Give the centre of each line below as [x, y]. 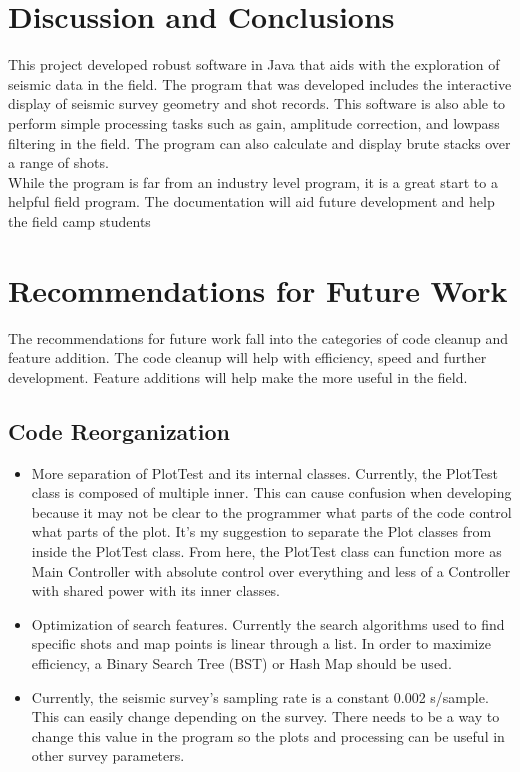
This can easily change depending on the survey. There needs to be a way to [265, 716]
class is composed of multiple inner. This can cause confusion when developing [271, 492]
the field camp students [79, 220]
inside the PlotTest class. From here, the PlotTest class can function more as [266, 550]
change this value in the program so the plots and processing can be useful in [268, 735]
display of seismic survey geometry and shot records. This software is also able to [257, 103]
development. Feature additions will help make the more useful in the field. [238, 376]
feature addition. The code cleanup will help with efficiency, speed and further [247, 357]
